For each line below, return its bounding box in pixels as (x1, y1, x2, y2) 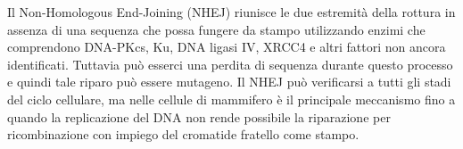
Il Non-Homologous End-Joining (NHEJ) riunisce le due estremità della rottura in (7, 3, 456, 21)
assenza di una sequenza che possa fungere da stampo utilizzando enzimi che (7, 20, 426, 38)
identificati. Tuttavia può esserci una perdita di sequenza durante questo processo (7, 54, 453, 73)
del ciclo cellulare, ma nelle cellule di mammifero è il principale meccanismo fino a (7, 89, 456, 108)
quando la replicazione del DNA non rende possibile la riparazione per (7, 107, 391, 126)
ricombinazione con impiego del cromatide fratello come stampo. (7, 125, 360, 144)
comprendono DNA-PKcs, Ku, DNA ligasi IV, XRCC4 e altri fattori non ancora (7, 37, 446, 56)
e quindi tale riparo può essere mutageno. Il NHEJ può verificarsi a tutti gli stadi (7, 72, 451, 91)
